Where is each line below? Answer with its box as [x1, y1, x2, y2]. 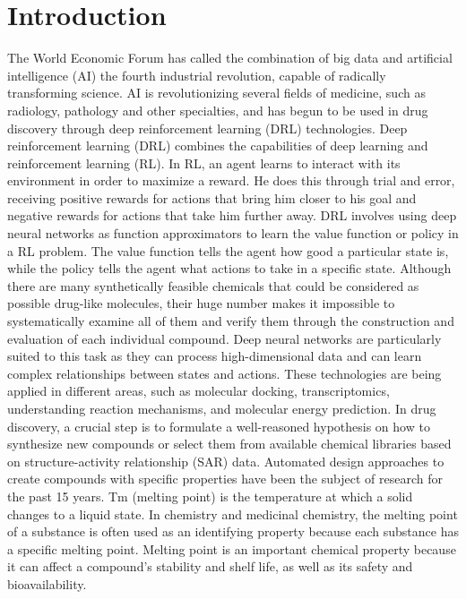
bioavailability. [7, 574, 87, 593]
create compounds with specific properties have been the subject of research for [7, 469, 443, 488]
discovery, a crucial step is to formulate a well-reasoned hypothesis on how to [7, 416, 430, 435]
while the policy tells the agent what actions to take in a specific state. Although [7, 259, 452, 278]
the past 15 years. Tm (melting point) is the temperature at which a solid [7, 486, 413, 505]
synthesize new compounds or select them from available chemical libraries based [7, 434, 452, 453]
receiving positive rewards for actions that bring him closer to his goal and [7, 188, 417, 207]
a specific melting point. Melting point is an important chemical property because [7, 539, 456, 558]
